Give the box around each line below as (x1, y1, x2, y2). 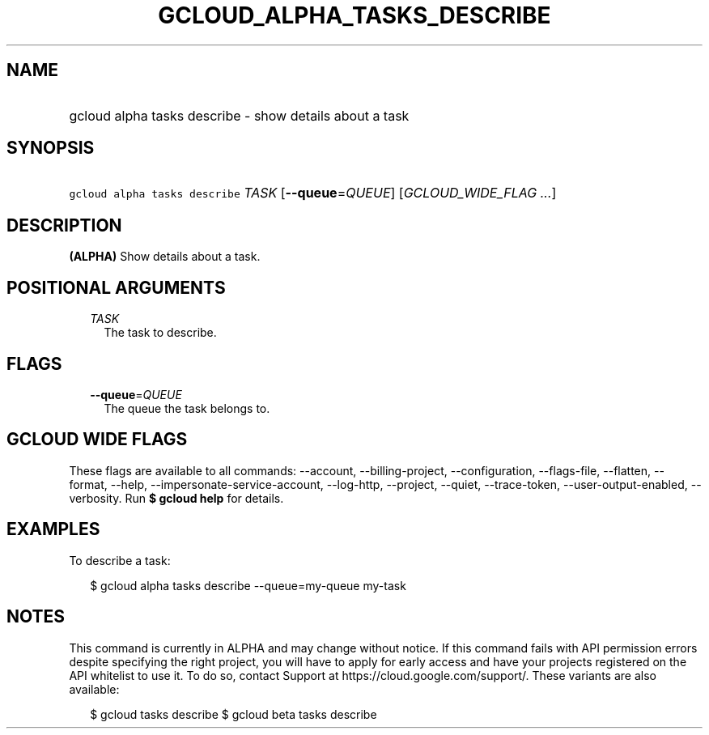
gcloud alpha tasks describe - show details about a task (69, 107, 410, 124)
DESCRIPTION (6, 215, 122, 236)
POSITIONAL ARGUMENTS (6, 277, 226, 298)
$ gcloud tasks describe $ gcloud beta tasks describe (90, 707, 377, 721)
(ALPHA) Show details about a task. (69, 249, 261, 264)
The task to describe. (104, 325, 217, 340)
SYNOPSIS (6, 138, 95, 159)
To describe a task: (69, 553, 171, 567)
